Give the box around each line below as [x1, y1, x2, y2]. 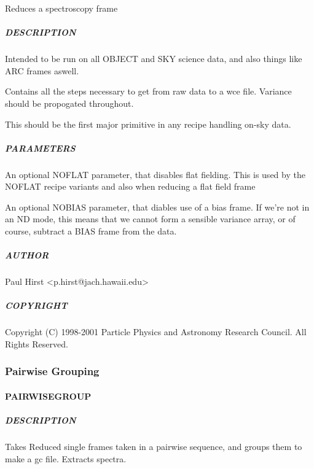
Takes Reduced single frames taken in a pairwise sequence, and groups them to [5, 440, 302, 453]
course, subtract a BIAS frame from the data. [5, 225, 177, 238]
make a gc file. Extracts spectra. [5, 452, 127, 465]
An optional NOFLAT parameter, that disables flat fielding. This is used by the [5, 168, 305, 180]
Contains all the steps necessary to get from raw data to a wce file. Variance [5, 85, 292, 98]
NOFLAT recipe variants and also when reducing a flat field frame [5, 180, 256, 193]
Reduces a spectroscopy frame [5, 2, 118, 14]
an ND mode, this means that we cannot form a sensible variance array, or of [5, 212, 296, 225]
